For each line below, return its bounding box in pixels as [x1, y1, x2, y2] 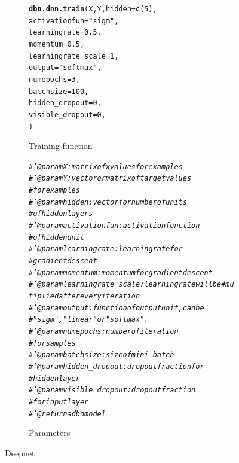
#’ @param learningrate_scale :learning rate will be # [29, 280, 226, 289]
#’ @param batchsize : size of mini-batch [29, 351, 174, 360]
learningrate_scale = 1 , [29, 51, 119, 60]
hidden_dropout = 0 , [29, 99, 102, 108]
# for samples [29, 339, 76, 348]
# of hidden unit [29, 233, 85, 242]
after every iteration [59, 292, 140, 301]
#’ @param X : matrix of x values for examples [29, 162, 183, 171]
